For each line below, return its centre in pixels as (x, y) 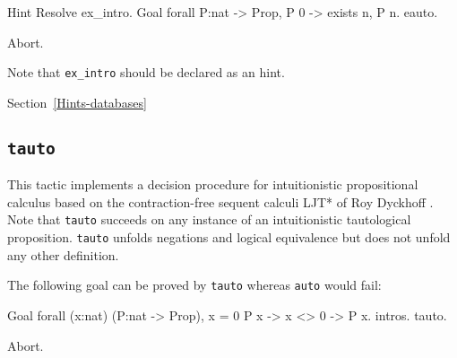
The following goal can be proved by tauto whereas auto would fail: (194, 285)
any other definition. (63, 254)
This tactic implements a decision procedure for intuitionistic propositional (213, 184)
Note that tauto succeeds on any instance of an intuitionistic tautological (209, 219)
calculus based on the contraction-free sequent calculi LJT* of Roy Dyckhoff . (220, 201)
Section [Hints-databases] (77, 102)
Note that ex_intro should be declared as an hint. (146, 72)
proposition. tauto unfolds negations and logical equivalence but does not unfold (229, 237)
